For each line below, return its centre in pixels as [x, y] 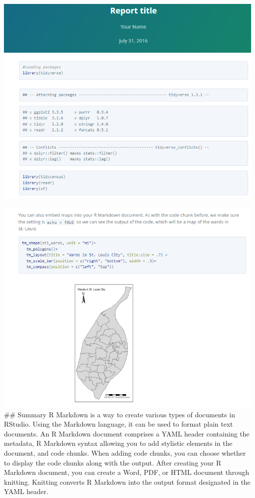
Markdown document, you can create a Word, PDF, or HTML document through [127, 472]
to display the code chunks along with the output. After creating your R [113, 462]
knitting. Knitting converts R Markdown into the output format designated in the [127, 482]
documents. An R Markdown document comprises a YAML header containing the [127, 433]
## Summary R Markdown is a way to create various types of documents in [120, 414]
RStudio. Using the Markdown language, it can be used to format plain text [118, 424]
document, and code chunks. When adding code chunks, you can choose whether [125, 453]
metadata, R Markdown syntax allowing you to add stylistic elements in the [118, 443]
